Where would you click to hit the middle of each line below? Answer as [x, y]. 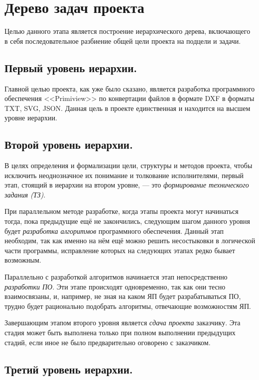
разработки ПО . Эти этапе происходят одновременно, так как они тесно [115, 286]
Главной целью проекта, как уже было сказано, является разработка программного [130, 88]
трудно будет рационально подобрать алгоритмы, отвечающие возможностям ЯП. [128, 306]
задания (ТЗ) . [25, 194]
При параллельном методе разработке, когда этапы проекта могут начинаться [122, 211]
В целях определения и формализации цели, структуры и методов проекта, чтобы [129, 165]
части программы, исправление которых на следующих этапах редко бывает [120, 250]
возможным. [23, 260]
